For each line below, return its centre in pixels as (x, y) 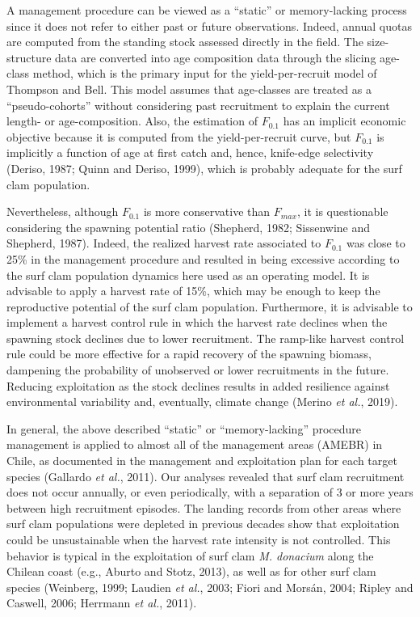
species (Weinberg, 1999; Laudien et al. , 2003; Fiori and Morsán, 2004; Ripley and (210, 587)
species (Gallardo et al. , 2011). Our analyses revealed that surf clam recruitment (206, 476)
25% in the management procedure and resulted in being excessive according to (203, 258)
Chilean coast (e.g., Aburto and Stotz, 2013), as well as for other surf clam (191, 571)
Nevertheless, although (63, 211)
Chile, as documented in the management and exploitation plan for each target (202, 461)
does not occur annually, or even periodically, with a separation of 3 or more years (210, 492)
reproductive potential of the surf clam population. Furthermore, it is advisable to (210, 306)
